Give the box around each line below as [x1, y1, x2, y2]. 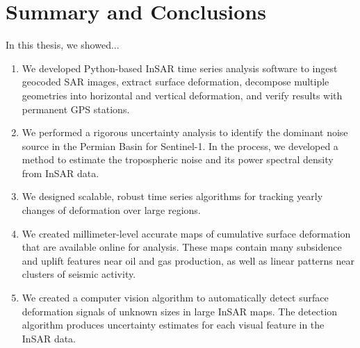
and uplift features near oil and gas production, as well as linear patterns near [22, 253, 355, 267]
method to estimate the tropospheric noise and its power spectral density [22, 152, 334, 167]
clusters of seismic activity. [22, 267, 136, 281]
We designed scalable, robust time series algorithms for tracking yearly [22, 189, 323, 204]
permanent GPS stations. [22, 101, 130, 116]
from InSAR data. [22, 165, 99, 180]
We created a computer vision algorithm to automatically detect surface [22, 290, 329, 305]
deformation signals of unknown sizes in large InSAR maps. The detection [22, 304, 338, 318]
